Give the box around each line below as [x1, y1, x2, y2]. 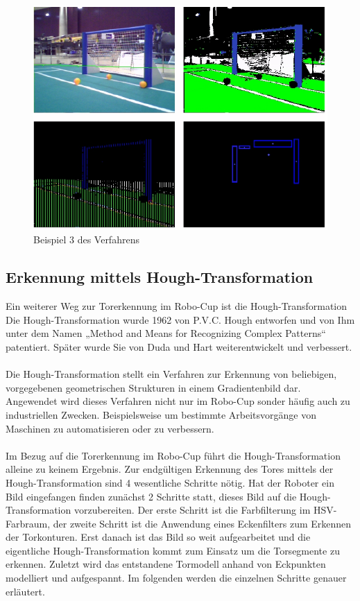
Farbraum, [6, 516, 51, 530]
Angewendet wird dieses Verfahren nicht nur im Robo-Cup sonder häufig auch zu [6, 394, 350, 408]
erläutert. [6, 584, 45, 598]
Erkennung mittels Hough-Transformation [6, 266, 314, 288]
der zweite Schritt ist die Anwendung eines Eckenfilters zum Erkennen [53, 516, 352, 530]
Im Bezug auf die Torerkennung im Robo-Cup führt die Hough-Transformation [6, 448, 341, 462]
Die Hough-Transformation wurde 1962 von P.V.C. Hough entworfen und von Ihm [6, 312, 355, 326]
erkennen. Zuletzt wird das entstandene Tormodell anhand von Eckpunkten [6, 557, 326, 571]
